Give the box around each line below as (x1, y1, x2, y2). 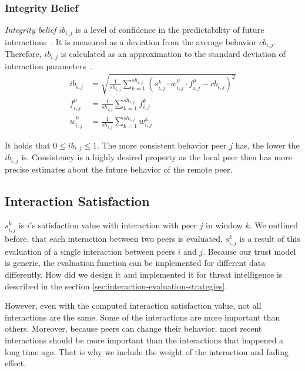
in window (206, 219, 243, 231)
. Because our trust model (203, 245, 296, 257)
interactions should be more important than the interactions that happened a (5, 333, 284, 346)
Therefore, (5, 48, 42, 60)
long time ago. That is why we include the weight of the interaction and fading (5, 345, 289, 357)
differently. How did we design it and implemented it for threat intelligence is (5, 268, 283, 280)
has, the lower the (235, 139, 300, 151)
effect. (5, 357, 26, 369)
